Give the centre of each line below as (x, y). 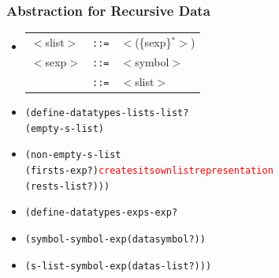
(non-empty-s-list (73, 155)
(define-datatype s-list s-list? (107, 113)
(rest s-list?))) (67, 186)
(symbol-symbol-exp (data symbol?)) (115, 239)
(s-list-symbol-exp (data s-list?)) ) (118, 266)
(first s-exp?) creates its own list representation (149, 170)
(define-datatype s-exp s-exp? (101, 213)
